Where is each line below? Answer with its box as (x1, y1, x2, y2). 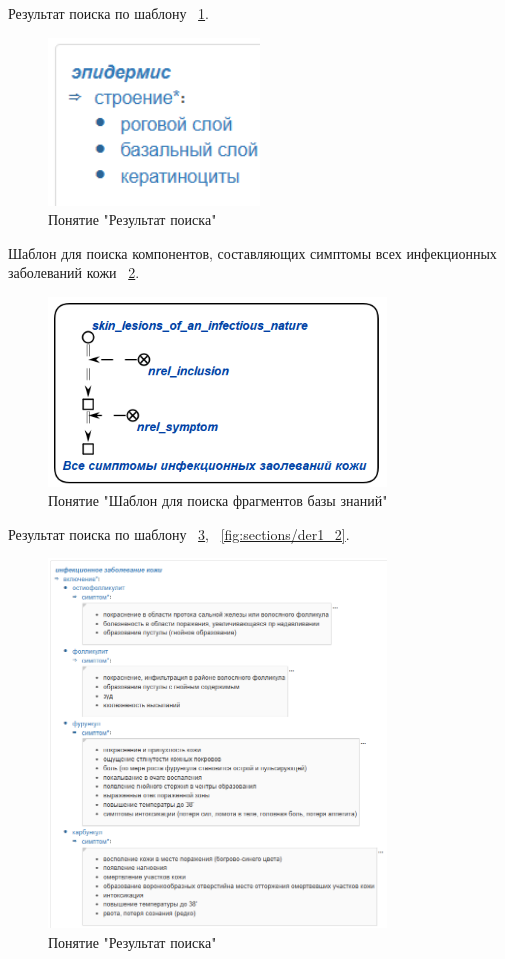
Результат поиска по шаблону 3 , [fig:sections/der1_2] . (8, 523, 350, 544)
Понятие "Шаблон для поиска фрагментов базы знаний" (48, 490, 388, 511)
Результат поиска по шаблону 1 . (8, 3, 209, 23)
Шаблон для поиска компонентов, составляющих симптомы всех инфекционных (8, 242, 497, 263)
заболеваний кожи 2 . (8, 262, 140, 283)
